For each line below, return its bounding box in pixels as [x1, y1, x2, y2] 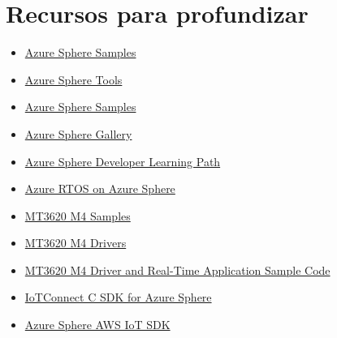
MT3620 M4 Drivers [24, 234, 127, 251]
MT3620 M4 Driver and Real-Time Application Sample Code [24, 261, 331, 278]
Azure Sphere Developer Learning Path [24, 152, 221, 169]
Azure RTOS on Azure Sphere [24, 180, 175, 197]
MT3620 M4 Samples [24, 207, 131, 224]
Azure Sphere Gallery [24, 125, 132, 142]
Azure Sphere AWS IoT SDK [24, 316, 171, 333]
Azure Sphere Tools [24, 71, 123, 88]
